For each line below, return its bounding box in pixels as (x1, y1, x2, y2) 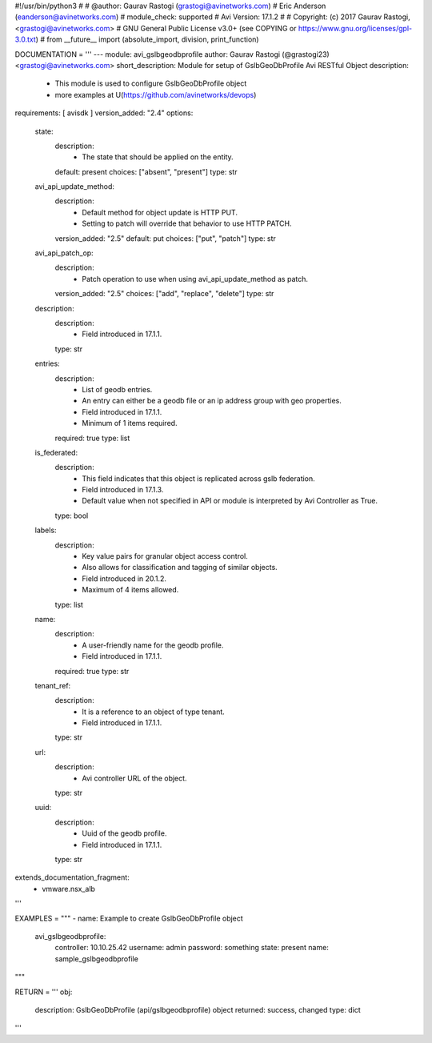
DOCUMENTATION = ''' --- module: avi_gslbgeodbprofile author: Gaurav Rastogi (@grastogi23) (14, 49, 330, 59)
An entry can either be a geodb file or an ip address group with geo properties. (82, 396, 342, 406)
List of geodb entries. (82, 384, 153, 394)
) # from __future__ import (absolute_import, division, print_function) (35, 34, 259, 44)
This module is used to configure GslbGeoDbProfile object (54, 78, 247, 88)
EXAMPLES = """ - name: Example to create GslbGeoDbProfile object (14, 913, 243, 923)
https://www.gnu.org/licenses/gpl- (298, 23, 412, 33)
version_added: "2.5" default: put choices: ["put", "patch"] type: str (54, 233, 276, 243)
